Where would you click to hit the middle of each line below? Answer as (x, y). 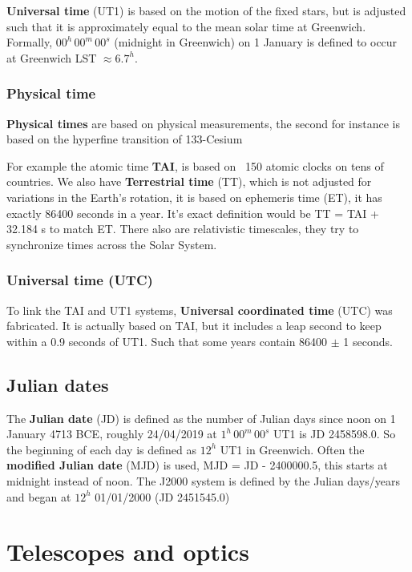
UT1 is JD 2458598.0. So (335, 434)
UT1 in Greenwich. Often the (292, 449)
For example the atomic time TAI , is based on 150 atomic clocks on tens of (195, 165)
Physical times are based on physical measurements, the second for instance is (203, 123)
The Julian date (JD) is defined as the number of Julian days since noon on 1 (201, 418)
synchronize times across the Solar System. (112, 244)
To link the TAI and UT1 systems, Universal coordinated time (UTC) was (200, 310)
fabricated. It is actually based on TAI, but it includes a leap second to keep (194, 326)
